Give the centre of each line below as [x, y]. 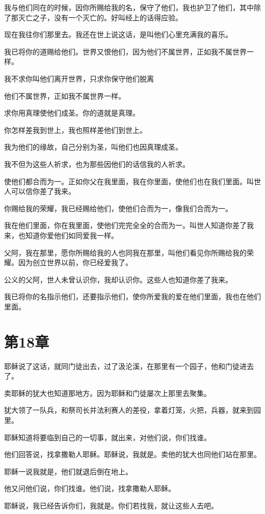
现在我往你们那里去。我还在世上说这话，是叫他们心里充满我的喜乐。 [118, 34]
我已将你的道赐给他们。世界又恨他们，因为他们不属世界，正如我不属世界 [125, 51]
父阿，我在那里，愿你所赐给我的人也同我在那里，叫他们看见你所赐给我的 [125, 252]
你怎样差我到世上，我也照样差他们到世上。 [75, 130]
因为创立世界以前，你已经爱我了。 [75, 262]
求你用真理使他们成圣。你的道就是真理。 [72, 113]
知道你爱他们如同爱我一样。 [72, 235]
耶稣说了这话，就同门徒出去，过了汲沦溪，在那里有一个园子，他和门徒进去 [129, 366]
